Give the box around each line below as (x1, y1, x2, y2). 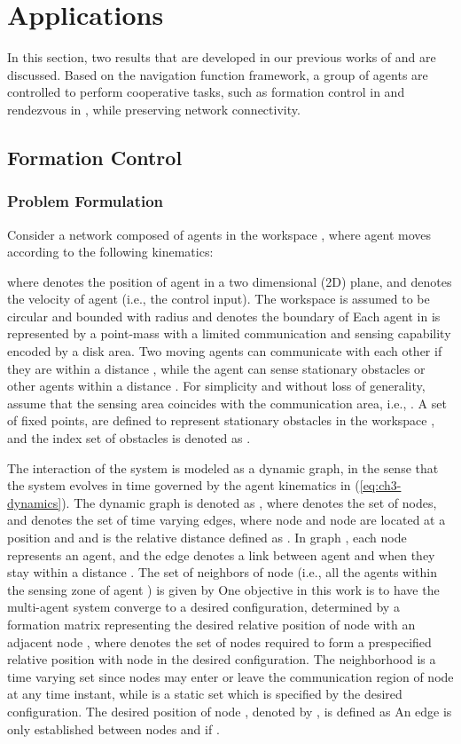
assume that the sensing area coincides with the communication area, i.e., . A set (7, 393, 447, 412)
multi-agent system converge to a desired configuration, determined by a (7, 598, 400, 616)
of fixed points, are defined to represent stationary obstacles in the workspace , (7, 411, 435, 430)
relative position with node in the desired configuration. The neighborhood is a (7, 650, 436, 669)
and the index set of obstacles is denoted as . (7, 429, 251, 447)
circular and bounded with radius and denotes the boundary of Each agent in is (7, 306, 441, 325)
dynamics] (7, 493, 62, 511)
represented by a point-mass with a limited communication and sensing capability (7, 324, 451, 343)
